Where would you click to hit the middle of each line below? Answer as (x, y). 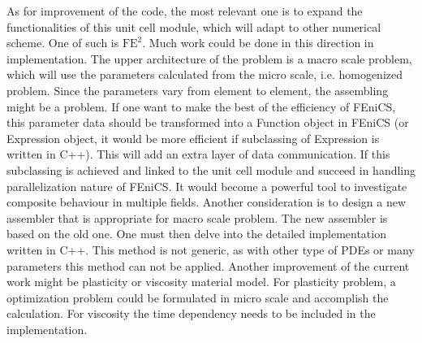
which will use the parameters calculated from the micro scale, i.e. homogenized (205, 74)
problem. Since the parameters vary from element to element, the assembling (198, 90)
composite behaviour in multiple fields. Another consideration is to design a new (207, 202)
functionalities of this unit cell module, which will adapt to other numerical (194, 26)
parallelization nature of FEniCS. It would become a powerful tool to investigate (207, 186)
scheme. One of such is (63, 43)
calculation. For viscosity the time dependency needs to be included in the (191, 313)
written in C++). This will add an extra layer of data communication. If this (198, 154)
